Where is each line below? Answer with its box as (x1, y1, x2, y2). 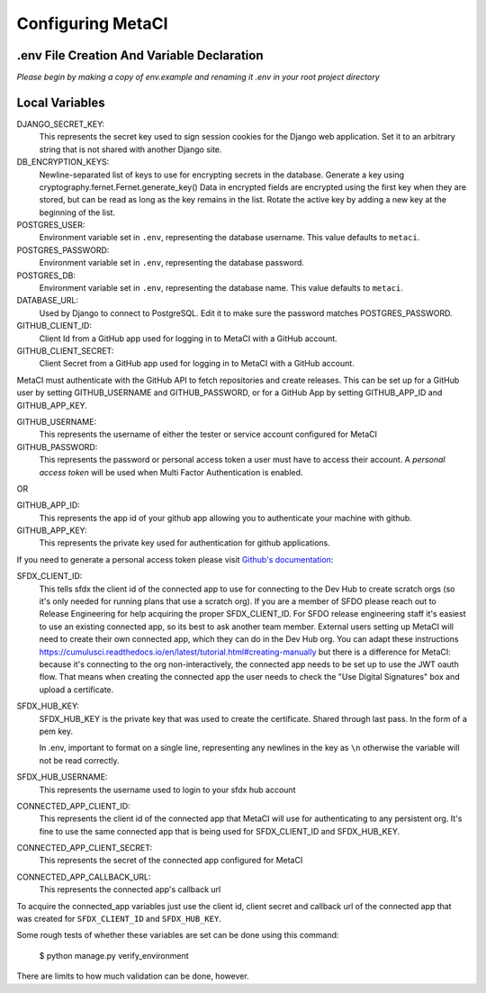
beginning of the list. (39, 207, 116, 218)
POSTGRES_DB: (16, 270, 76, 281)
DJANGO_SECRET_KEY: (16, 118, 105, 130)
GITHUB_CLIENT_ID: (16, 320, 92, 331)
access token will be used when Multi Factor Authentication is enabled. (39, 466, 303, 477)
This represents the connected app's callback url (39, 884, 221, 895)
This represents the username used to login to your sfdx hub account (39, 784, 296, 795)
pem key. (39, 726, 74, 736)
